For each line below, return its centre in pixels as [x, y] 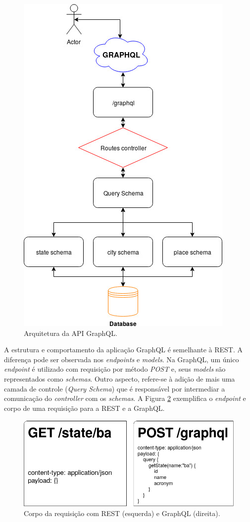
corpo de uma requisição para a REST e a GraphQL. [84, 408]
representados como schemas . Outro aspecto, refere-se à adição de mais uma [120, 378]
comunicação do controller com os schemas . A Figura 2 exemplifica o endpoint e [125, 398]
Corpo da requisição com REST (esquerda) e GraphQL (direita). [122, 513]
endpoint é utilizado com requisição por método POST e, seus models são [115, 369]
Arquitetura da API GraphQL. [71, 333]
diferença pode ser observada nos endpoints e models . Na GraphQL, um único [122, 359]
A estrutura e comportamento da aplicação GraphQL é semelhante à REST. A [124, 350]
